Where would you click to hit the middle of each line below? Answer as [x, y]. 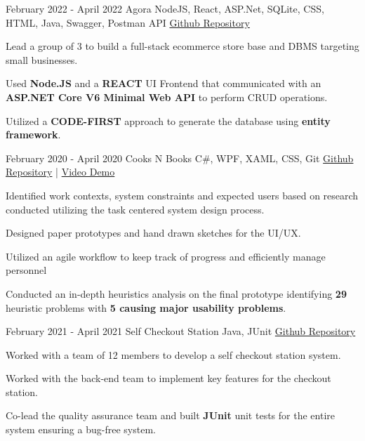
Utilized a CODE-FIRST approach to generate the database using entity [168, 120]
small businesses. [42, 59]
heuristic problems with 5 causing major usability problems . [146, 307]
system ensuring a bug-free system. [81, 429]
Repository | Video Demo [60, 172]
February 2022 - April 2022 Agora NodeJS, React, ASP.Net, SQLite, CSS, [165, 8]
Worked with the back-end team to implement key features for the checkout [168, 378]
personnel [26, 270]
